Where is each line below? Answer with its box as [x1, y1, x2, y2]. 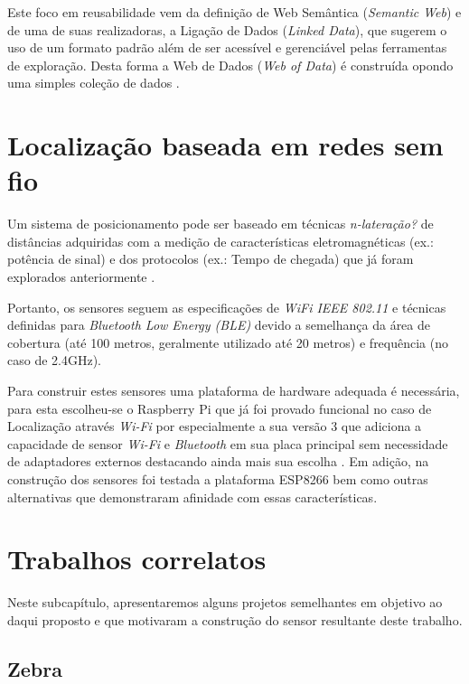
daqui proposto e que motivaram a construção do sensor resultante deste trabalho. [7, 610, 463, 629]
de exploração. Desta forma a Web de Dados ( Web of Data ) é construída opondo [7, 55, 454, 74]
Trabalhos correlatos [7, 540, 267, 577]
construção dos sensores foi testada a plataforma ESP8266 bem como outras [7, 470, 428, 488]
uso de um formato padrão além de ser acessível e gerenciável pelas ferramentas [7, 38, 447, 57]
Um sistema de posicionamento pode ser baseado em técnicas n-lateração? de [7, 214, 434, 233]
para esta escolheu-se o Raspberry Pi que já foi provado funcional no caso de [7, 398, 432, 417]
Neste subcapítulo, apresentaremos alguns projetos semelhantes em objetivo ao [7, 593, 443, 612]
